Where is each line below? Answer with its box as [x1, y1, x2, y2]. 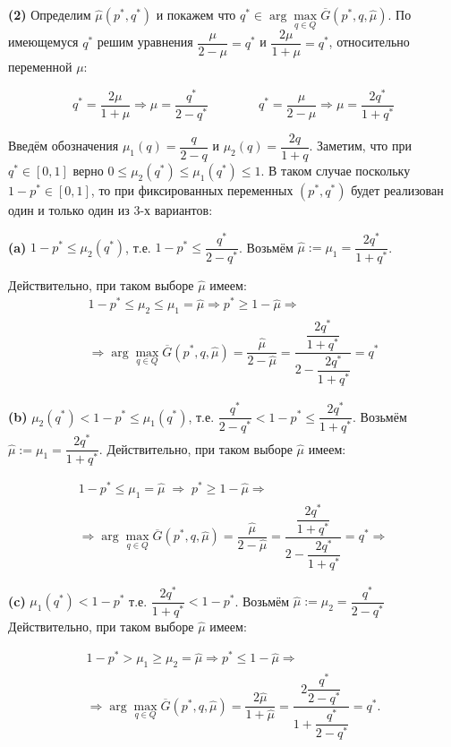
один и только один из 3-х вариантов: [8, 200, 213, 219]
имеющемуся [8, 32, 79, 51]
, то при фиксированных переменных [90, 180, 294, 199]
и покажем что [156, 5, 236, 23]
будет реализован [351, 180, 444, 199]
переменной [8, 57, 72, 76]
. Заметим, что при [309, 136, 413, 155]
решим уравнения [97, 32, 193, 51]
